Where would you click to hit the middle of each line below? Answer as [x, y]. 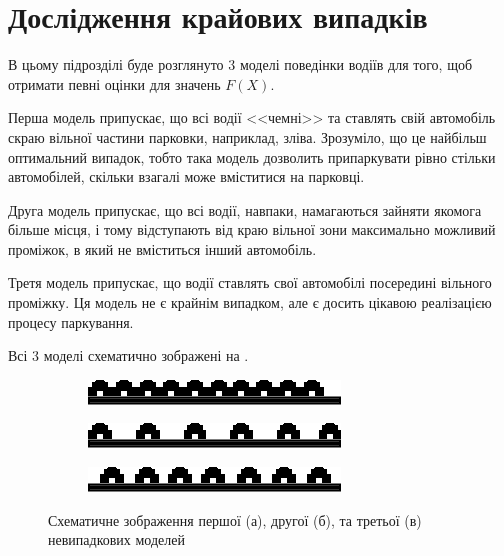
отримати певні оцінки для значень [114, 83]
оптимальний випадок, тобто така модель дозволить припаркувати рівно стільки [252, 156]
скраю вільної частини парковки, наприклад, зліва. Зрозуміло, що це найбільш [247, 136]
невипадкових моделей [116, 539]
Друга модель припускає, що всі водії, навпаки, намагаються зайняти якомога [245, 209]
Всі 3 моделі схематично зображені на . [128, 355]
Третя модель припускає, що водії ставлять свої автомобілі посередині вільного [250, 282]
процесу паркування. [71, 321]
